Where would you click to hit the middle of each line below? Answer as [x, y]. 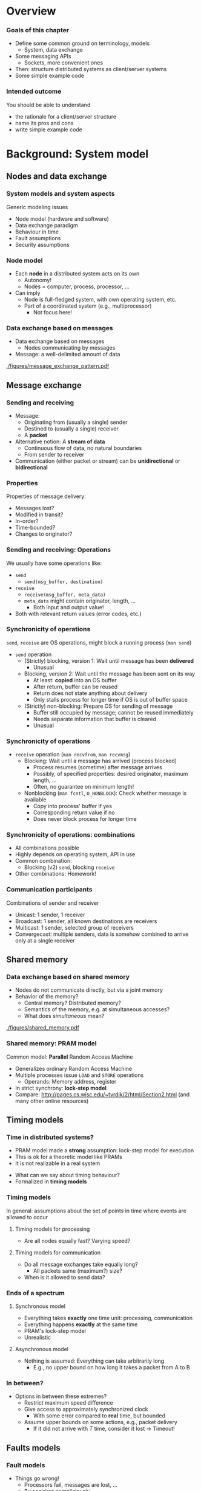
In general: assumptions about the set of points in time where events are [96, 1211]
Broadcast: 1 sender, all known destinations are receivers [86, 921]
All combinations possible [47, 848]
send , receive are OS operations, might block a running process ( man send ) [99, 642]
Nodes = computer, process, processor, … [77, 286]
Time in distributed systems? [50, 1137]
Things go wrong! [37, 1478]
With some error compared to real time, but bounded [99, 1416]
